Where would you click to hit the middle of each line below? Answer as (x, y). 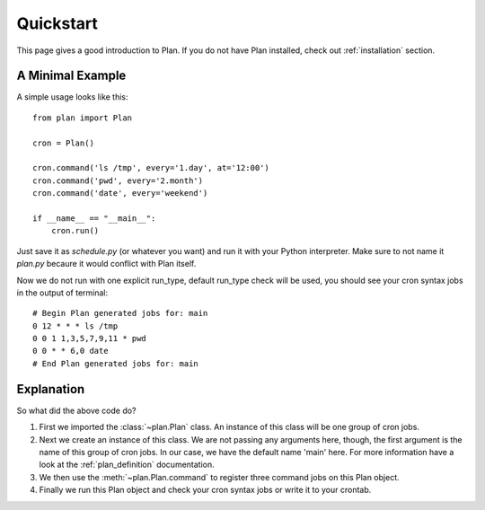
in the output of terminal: (62, 293)
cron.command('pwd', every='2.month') (118, 180)
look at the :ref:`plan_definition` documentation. (127, 465)
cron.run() (75, 231)
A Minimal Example (71, 76)
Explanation (51, 389)
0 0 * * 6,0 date (71, 351)
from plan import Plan (83, 118)
